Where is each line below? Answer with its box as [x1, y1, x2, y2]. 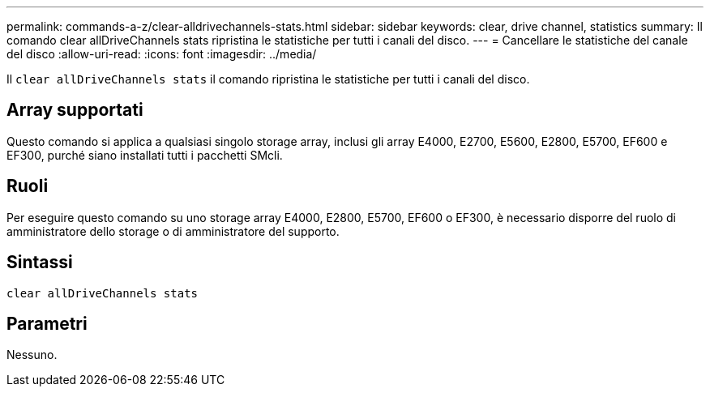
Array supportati [6, 100, 143, 121]
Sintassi [6, 252, 73, 273]
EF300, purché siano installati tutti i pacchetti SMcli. [6, 147, 283, 162]
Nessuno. [6, 348, 58, 362]
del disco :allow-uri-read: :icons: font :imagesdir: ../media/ [6, 47, 317, 61]
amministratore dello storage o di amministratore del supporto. [6, 224, 340, 238]
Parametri [6, 313, 88, 334]
